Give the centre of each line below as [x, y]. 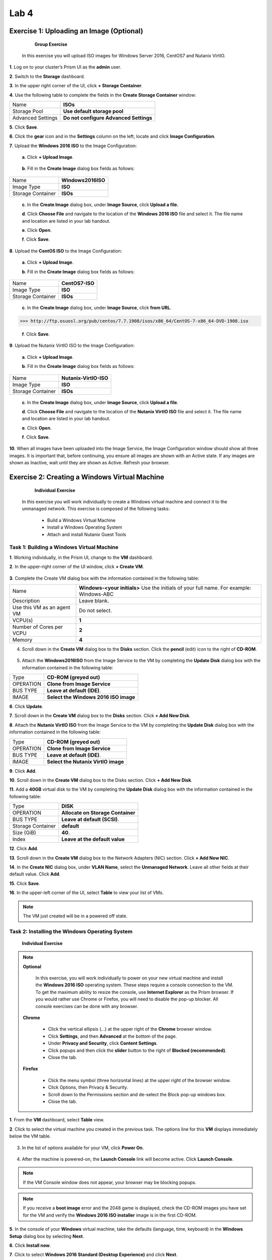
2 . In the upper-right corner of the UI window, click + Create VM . [77, 566]
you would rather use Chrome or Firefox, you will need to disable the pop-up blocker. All [127, 999]
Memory [22, 640]
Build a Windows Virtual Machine [81, 520]
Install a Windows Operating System [85, 527]
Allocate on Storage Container [98, 813]
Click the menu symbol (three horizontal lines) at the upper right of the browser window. [140, 1080]
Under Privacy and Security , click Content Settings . [103, 1043]
